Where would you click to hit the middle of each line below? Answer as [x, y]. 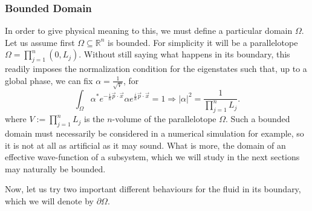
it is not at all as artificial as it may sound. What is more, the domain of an [145, 145]
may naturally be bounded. [55, 168]
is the [94, 119]
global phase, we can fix [49, 80]
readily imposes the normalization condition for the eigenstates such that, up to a [156, 69]
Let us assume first [40, 42]
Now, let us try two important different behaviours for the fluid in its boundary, [153, 189]
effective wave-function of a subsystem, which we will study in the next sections [152, 157]
